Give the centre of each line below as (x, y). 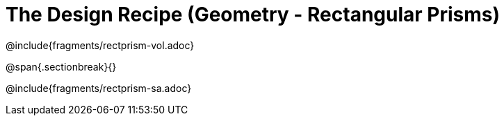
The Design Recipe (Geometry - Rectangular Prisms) (253, 15)
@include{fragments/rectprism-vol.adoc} (100, 45)
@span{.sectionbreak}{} (61, 66)
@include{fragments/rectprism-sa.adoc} (99, 88)
